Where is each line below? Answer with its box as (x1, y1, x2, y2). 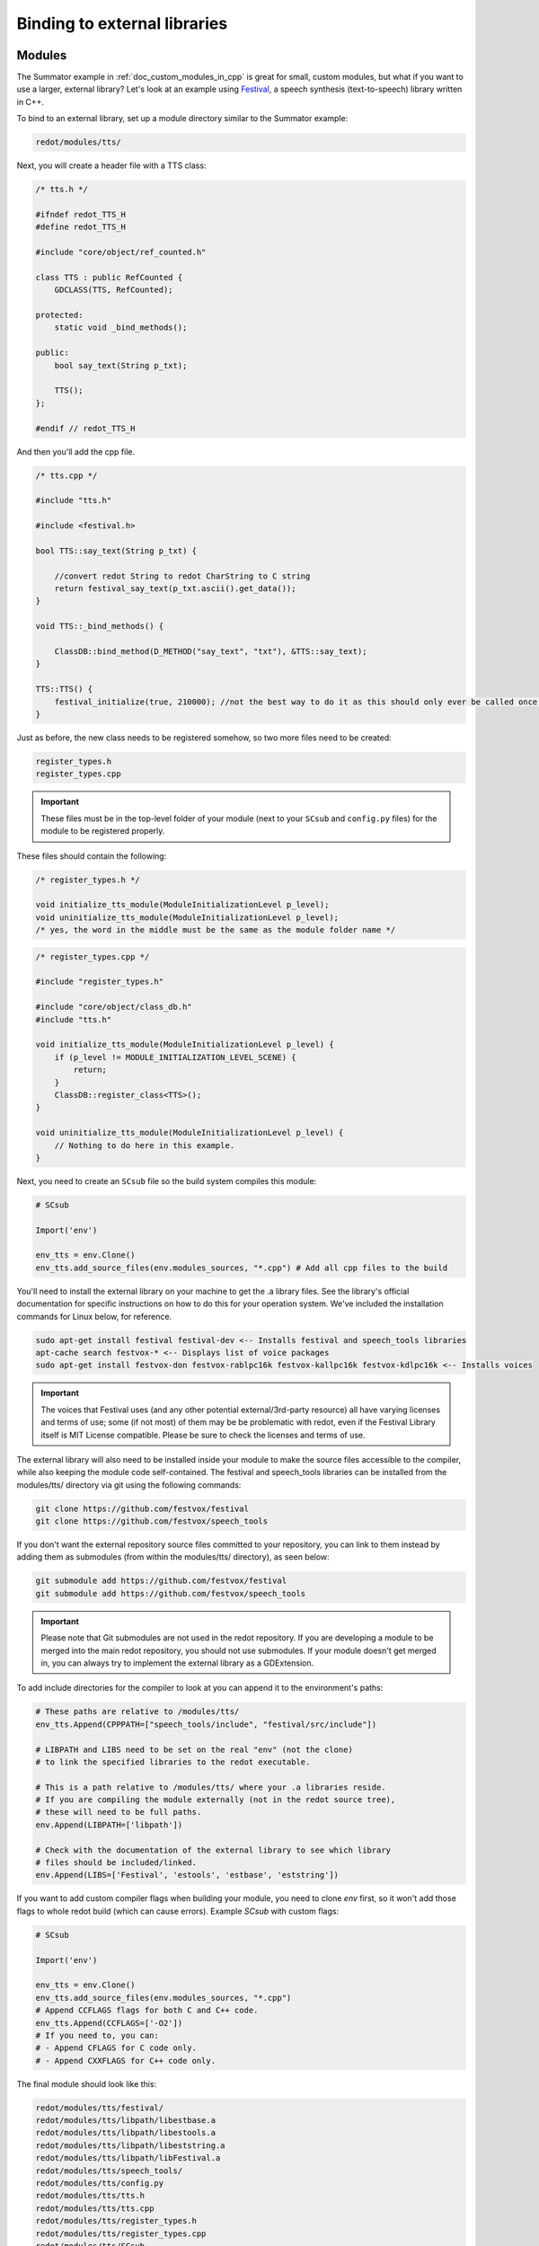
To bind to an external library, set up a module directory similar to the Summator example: (16, 113, 349, 124)
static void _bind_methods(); (54, 323, 188, 332)
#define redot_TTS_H (35, 222, 126, 233)
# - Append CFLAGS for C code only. (35, 2043, 198, 2053)
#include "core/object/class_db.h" (35, 1002, 192, 1012)
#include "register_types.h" (35, 977, 164, 987)
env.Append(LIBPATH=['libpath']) (35, 1819, 183, 1830)
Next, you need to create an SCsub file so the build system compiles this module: (16, 1175, 317, 1186)
